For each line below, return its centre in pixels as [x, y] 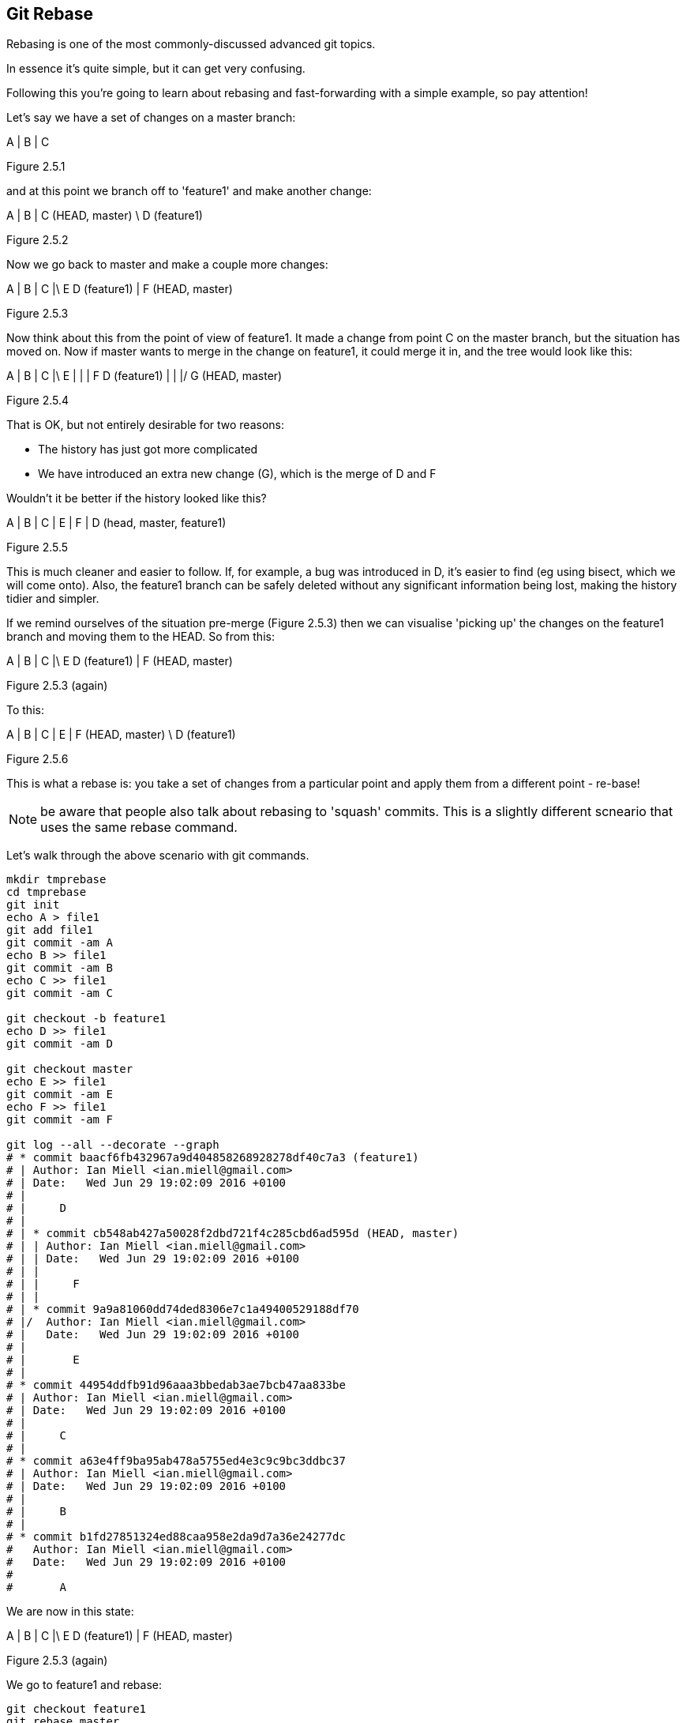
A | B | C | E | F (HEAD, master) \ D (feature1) [121, 735]
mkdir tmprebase [56, 880]
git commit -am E [60, 1095]
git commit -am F [60, 1120]
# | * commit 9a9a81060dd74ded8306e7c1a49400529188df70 [183, 1309]
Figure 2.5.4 [38, 401]
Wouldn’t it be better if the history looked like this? [137, 498]
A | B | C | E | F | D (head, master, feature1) [116, 523]
